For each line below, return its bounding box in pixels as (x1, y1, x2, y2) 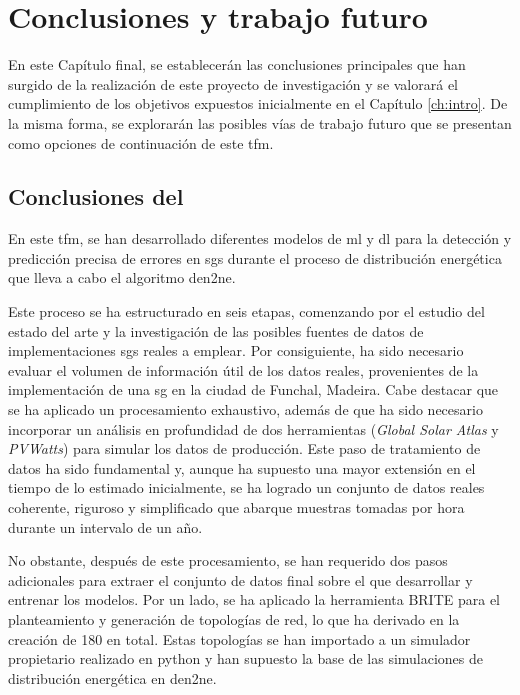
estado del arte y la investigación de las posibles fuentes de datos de (8, 320, 424, 341)
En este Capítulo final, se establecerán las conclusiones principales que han (8, 54, 466, 75)
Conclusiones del (8, 181, 184, 212)
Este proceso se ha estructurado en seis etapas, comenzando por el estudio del (8, 301, 485, 322)
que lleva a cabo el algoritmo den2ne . (8, 267, 236, 288)
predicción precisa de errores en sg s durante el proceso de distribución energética (8, 247, 502, 268)
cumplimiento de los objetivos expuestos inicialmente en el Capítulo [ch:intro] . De (8, 93, 508, 114)
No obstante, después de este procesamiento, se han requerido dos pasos (8, 550, 448, 571)
